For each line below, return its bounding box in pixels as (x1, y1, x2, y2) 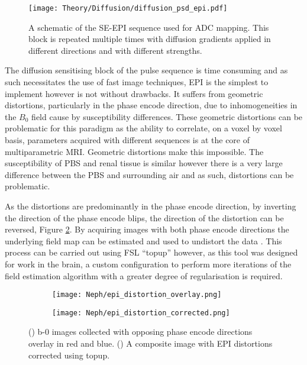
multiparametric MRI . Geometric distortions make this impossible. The (5, 145, 264, 157)
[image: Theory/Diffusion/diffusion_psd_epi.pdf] (28, 4, 228, 12)
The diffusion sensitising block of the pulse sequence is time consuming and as (5, 64, 288, 76)
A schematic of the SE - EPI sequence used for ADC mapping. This (28, 21, 269, 33)
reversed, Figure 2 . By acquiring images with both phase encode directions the (5, 223, 289, 235)
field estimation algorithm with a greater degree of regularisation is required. (5, 269, 283, 282)
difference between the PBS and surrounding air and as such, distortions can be (5, 168, 294, 180)
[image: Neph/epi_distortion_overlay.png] (52, 290, 222, 299)
